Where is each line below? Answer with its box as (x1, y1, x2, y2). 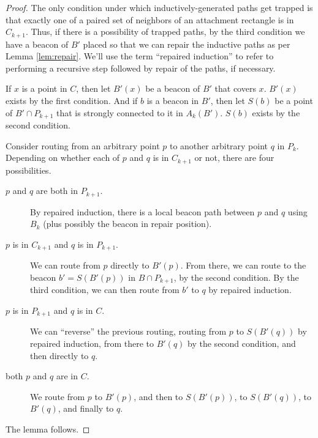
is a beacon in (146, 94, 199, 107)
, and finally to (58, 402, 114, 415)
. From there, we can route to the (180, 259, 306, 272)
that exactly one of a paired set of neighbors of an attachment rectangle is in (6, 13, 294, 26)
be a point (274, 94, 313, 107)
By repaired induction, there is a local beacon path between (30, 205, 255, 218)
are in (56, 369, 78, 382)
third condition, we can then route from (30, 283, 180, 296)
